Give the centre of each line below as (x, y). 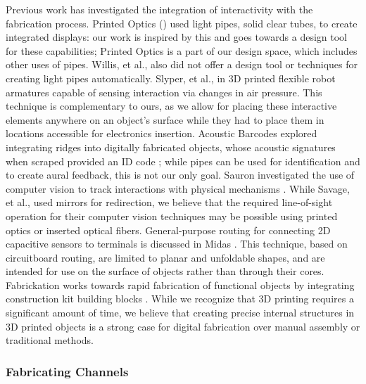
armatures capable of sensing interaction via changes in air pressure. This (164, 92)
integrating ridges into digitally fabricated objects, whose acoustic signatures (171, 147)
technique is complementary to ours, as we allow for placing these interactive (171, 106)
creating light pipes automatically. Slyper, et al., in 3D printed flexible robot (171, 78)
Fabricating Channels (67, 371)
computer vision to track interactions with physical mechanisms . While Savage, (178, 188)
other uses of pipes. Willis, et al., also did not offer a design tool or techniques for (182, 64)
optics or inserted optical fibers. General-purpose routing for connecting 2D (168, 230)
